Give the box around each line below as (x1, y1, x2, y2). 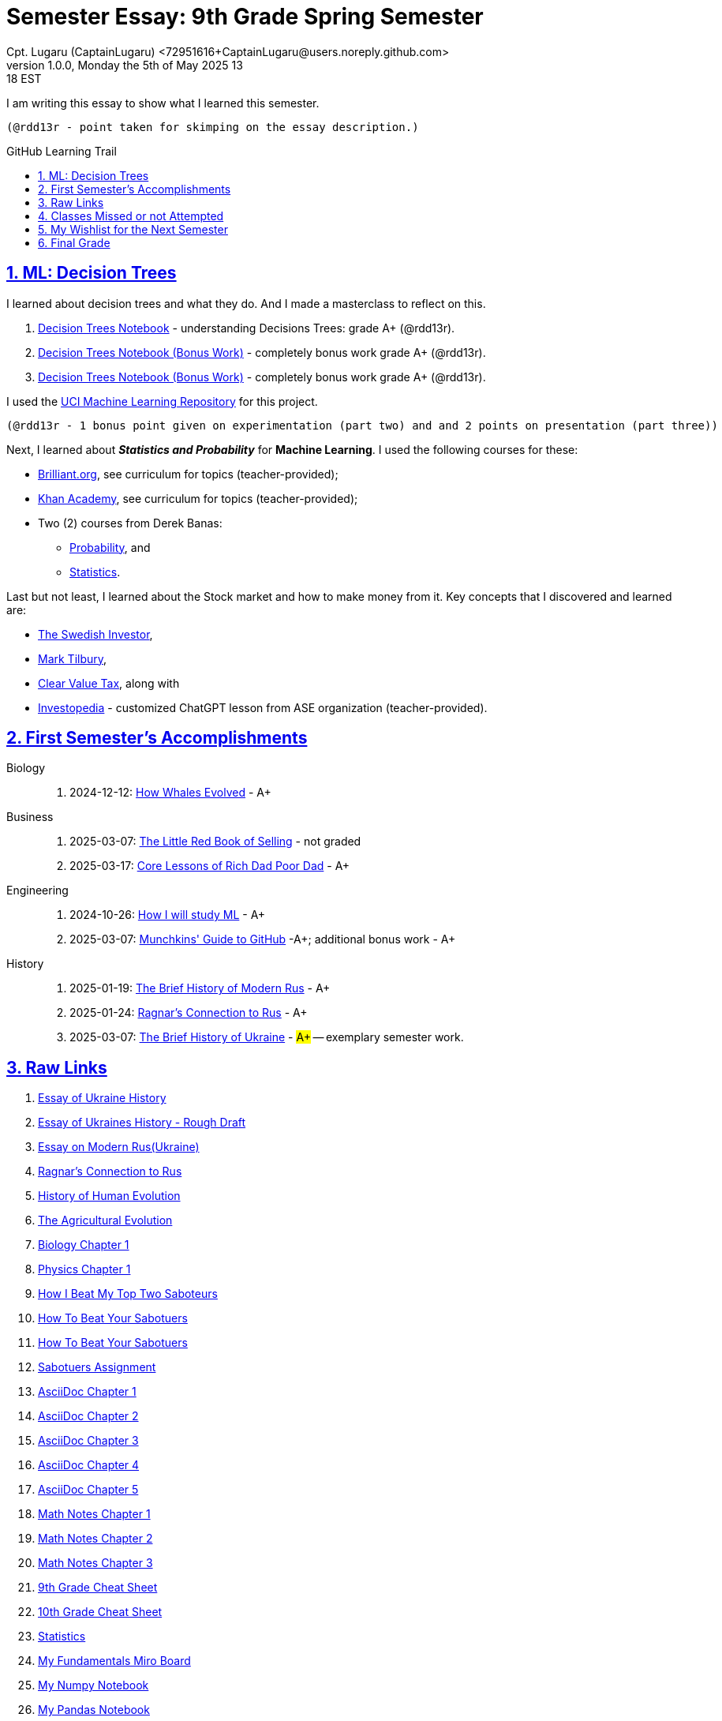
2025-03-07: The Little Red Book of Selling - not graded (69, 834, 361, 849)
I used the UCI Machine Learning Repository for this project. (6, 394, 318, 408)
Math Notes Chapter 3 (38, 1556, 153, 1570)
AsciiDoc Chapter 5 (38, 1483, 139, 1497)
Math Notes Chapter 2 (38, 1532, 153, 1546)
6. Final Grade (38, 235, 110, 249)
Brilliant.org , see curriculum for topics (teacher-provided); (38, 467, 339, 481)
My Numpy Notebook (38, 1678, 149, 1693)
